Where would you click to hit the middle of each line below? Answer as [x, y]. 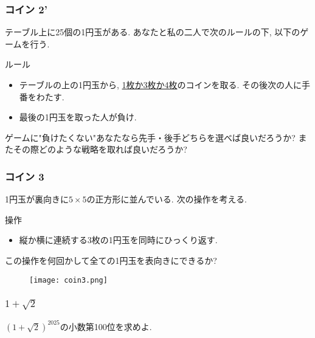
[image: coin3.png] [68, 280]
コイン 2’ [26, 9]
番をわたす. [42, 96]
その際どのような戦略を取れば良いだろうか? [100, 149]
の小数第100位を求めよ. [106, 326]
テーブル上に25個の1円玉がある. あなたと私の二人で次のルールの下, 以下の [153, 32]
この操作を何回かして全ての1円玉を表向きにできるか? [111, 260]
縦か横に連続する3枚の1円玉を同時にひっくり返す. [118, 240]
